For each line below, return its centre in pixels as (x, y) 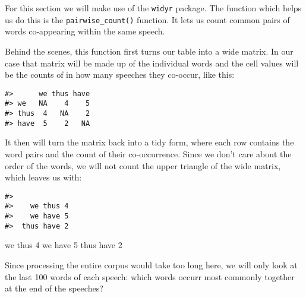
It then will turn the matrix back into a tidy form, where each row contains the (149, 142)
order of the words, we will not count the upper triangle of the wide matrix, (143, 165)
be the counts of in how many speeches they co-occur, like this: (120, 74)
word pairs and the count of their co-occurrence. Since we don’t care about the (148, 153)
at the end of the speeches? (54, 288)
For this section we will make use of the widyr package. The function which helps (153, 8)
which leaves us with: (43, 177)
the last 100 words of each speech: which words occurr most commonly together (150, 276)
